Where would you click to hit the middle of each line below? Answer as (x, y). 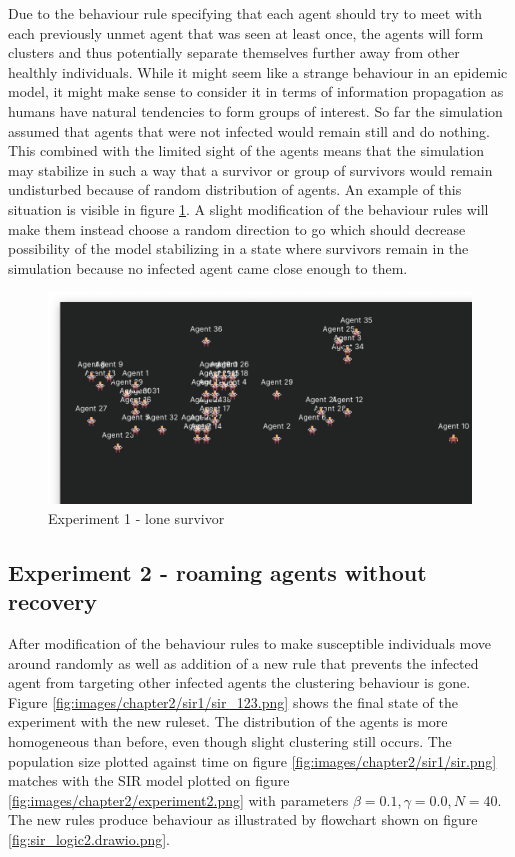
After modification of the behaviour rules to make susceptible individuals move (250, 643)
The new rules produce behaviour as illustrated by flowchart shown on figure (243, 819)
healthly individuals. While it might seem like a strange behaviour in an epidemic (258, 71)
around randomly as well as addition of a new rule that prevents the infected (243, 662)
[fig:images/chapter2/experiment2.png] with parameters (178, 799)
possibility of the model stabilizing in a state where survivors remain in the (238, 248)
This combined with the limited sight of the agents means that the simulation (246, 150)
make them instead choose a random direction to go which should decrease (237, 228)
